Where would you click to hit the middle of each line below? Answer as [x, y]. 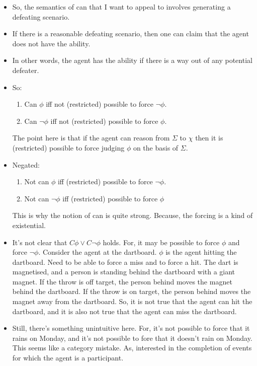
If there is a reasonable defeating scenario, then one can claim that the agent [131, 33]
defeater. [26, 70]
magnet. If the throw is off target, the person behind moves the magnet [122, 281]
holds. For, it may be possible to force [161, 242]
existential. [29, 225]
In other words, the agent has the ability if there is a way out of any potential [132, 60]
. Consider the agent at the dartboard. [98, 252]
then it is [209, 138]
